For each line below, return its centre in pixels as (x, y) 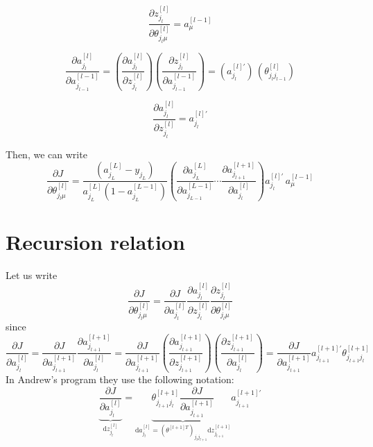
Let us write (32, 275)
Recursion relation (95, 242)
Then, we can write (46, 154)
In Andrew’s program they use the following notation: (120, 379)
